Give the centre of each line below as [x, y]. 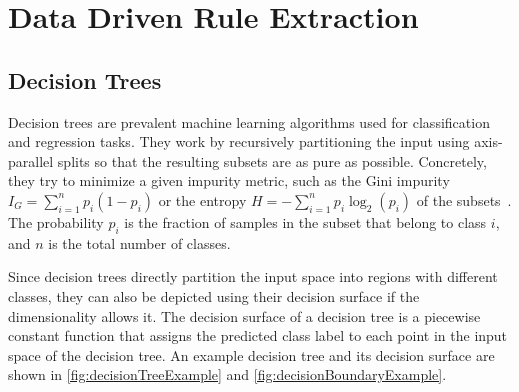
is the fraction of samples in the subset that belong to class [305, 221]
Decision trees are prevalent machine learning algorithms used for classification [249, 121]
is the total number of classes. [139, 242]
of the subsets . [464, 199]
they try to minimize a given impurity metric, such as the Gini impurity [229, 180]
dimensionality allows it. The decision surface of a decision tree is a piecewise [244, 315]
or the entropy [202, 199]
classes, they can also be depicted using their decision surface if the [214, 295]
